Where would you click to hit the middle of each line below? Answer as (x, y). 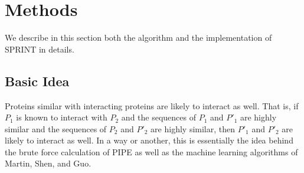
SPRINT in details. (40, 49)
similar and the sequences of (56, 128)
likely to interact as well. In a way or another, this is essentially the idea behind (149, 140)
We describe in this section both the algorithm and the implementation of (138, 37)
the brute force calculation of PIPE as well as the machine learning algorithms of (151, 151)
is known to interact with (62, 117)
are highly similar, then (193, 128)
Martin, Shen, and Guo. (48, 163)
